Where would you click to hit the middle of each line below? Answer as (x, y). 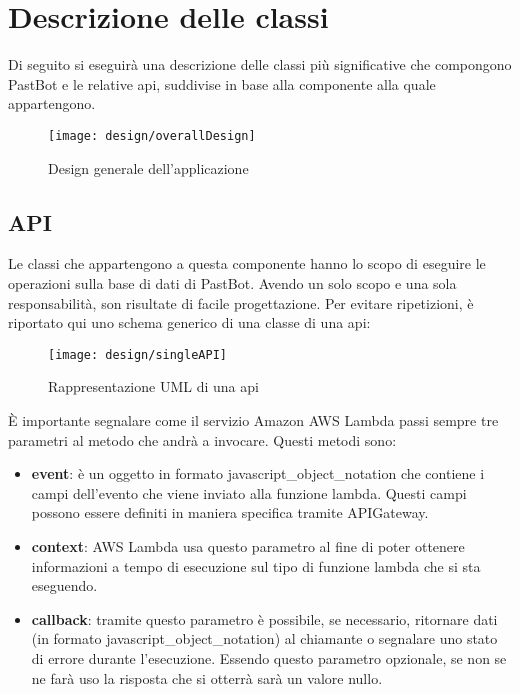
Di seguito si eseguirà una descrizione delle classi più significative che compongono (260, 64)
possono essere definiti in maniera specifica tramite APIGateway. (230, 512)
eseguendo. (64, 585)
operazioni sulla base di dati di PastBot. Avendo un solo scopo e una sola (232, 282)
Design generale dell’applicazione (148, 167)
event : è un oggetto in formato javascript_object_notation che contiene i (258, 473)
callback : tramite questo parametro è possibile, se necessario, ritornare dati (264, 618)
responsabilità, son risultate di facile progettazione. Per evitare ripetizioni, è (241, 302)
